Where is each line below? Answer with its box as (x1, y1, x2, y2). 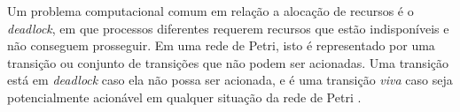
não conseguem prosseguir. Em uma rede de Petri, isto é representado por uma (7, 36, 435, 55)
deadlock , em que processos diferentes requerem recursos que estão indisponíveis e (7, 19, 449, 37)
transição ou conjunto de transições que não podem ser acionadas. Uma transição (7, 53, 448, 71)
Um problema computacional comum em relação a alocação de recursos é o (7, 2, 414, 19)
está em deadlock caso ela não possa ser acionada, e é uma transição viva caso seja (7, 71, 453, 89)
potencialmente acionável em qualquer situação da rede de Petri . (7, 87, 362, 106)
